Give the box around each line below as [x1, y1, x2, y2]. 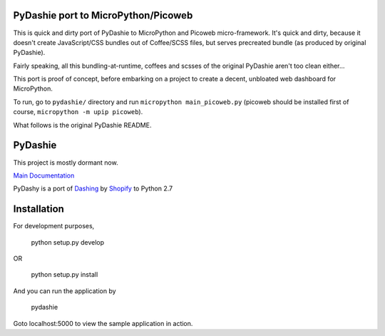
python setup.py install [31, 270, 98, 279]
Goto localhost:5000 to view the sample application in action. [13, 319, 193, 327]
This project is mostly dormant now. [13, 158, 118, 167]
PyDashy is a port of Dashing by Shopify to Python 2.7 [13, 184, 173, 193]
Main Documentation [13, 171, 75, 180]
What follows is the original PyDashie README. [13, 121, 152, 129]
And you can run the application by [13, 286, 117, 295]
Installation [13, 203, 64, 215]
